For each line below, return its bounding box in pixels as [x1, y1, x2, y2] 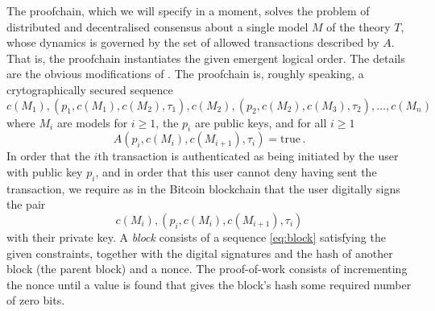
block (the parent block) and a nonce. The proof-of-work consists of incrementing [6, 260, 408, 277]
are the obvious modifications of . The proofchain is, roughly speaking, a [6, 65, 364, 82]
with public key [6, 163, 83, 180]
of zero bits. [6, 292, 65, 309]
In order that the [6, 147, 90, 164]
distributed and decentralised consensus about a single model [6, 18, 309, 35]
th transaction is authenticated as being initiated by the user [97, 147, 399, 164]
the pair [6, 196, 46, 213]
